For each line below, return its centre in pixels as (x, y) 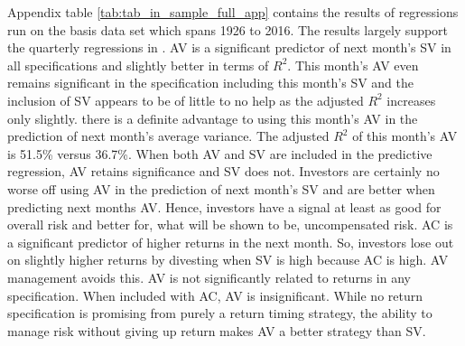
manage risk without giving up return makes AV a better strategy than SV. (217, 330)
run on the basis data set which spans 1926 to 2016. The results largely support (228, 29)
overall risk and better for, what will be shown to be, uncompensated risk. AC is (230, 224)
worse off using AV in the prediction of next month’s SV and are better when (221, 188)
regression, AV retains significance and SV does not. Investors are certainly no (223, 171)
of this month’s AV (405, 136)
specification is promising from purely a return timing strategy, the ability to (220, 313)
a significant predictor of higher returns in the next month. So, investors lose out (231, 242)
